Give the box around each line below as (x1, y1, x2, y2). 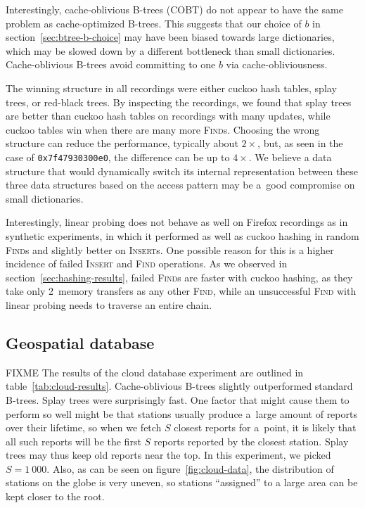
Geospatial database (6, 331, 155, 353)
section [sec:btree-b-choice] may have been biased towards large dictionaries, (6, 30, 335, 44)
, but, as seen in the (257, 136, 343, 151)
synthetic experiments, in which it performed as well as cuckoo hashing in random (6, 228, 359, 243)
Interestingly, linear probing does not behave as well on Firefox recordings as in (6, 215, 348, 229)
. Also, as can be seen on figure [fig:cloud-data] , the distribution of (46, 461, 334, 476)
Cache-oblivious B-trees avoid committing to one (6, 57, 216, 72)
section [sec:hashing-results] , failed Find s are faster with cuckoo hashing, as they (6, 269, 353, 284)
